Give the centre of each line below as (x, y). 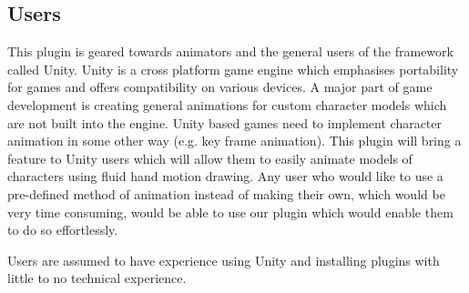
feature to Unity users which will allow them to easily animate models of (210, 158)
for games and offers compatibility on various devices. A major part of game (220, 87)
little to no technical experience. (97, 278)
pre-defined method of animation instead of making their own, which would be (226, 193)
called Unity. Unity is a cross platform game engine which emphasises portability (233, 69)
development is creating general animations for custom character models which (227, 104)
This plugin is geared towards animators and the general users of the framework (230, 51)
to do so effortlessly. (63, 230)
